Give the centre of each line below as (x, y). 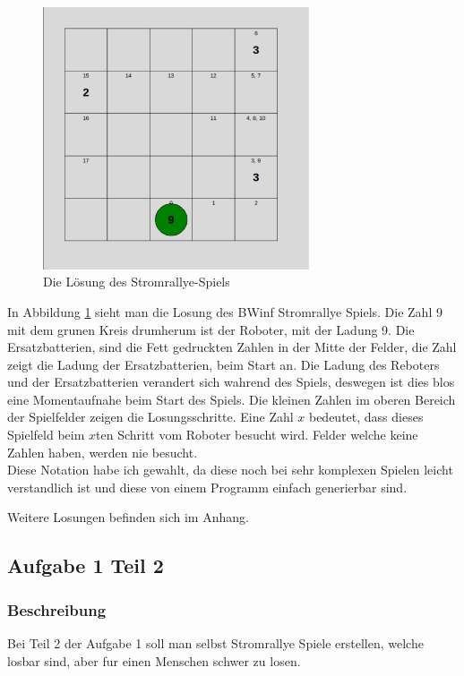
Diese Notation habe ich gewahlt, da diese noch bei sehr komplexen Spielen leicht (230, 470)
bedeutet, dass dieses (366, 417)
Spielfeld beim (46, 435)
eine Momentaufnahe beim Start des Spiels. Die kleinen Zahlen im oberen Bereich (232, 399)
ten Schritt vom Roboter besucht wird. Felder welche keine (257, 435)
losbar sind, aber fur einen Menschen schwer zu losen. (154, 660)
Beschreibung (57, 609)
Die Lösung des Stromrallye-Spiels (137, 282)
